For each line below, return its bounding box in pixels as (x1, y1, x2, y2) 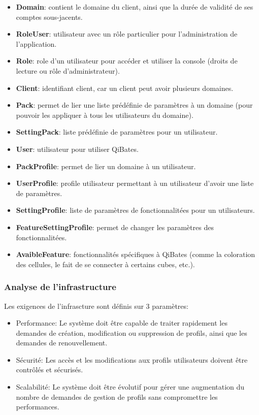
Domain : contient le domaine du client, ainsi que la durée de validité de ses (16, 2, 253, 12)
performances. (16, 401, 59, 412)
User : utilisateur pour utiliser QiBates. (16, 143, 139, 154)
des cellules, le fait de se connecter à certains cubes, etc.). (16, 259, 195, 269)
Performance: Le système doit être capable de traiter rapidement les (16, 317, 228, 328)
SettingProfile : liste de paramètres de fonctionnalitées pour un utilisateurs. (16, 205, 255, 215)
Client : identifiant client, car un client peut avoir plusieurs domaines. (16, 82, 234, 93)
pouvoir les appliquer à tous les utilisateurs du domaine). (16, 109, 193, 120)
